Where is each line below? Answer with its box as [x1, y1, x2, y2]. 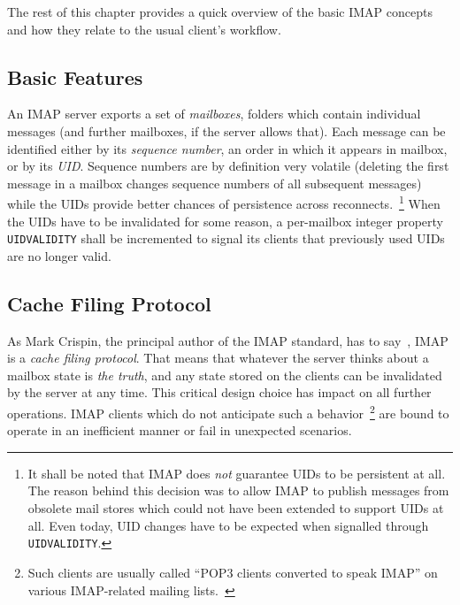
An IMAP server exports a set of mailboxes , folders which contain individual [7, 104, 421, 123]
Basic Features [7, 63, 143, 90]
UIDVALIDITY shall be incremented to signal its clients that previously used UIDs [7, 229, 445, 248]
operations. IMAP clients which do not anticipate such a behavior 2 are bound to [7, 402, 449, 422]
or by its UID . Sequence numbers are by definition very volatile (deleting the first [7, 157, 449, 175]
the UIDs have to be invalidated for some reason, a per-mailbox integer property [7, 211, 443, 230]
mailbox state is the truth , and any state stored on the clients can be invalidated [7, 365, 442, 384]
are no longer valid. [7, 246, 111, 264]
